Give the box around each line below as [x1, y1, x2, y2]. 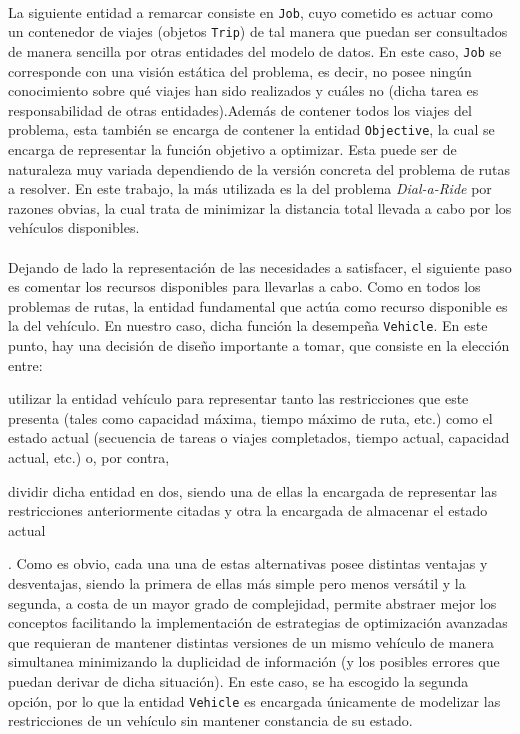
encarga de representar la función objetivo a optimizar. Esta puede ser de [8, 139, 457, 159]
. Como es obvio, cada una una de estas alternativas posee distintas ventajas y [8, 553, 488, 574]
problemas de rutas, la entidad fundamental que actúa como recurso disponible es [8, 295, 508, 316]
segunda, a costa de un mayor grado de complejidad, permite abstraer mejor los [8, 592, 497, 613]
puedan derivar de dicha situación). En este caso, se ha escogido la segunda [8, 670, 469, 691]
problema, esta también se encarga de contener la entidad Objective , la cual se [8, 119, 495, 140]
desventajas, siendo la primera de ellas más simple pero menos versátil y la [8, 572, 466, 593]
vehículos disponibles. [8, 217, 140, 238]
